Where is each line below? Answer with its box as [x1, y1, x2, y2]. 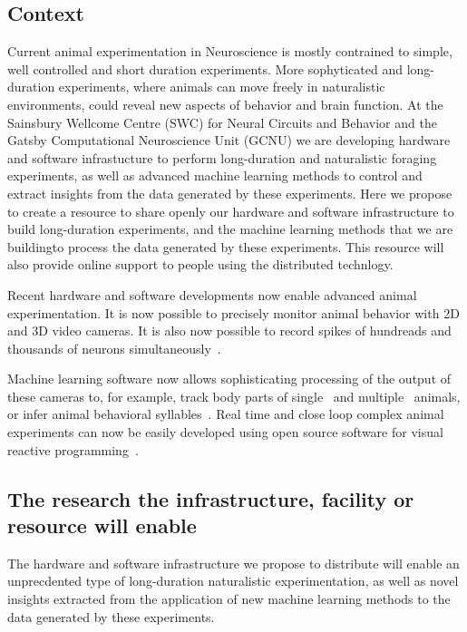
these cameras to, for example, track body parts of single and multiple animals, [7, 386, 461, 405]
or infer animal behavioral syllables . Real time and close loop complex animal [7, 404, 444, 423]
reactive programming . [7, 440, 139, 459]
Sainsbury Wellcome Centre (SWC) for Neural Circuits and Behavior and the [7, 112, 437, 131]
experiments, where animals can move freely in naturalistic [58, 77, 385, 96]
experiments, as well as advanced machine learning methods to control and [7, 166, 423, 185]
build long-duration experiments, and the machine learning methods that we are [7, 219, 453, 238]
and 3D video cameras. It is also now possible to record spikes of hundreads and [7, 321, 452, 340]
